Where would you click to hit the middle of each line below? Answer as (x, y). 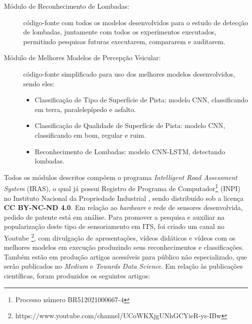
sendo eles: (39, 83)
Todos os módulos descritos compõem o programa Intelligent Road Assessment (121, 177)
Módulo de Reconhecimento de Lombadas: (67, 6)
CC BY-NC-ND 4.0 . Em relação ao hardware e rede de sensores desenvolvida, (123, 207)
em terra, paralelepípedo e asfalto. (85, 109)
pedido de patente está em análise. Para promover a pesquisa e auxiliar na (114, 217)
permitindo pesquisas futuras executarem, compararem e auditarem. (125, 41)
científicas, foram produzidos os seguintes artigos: (77, 275)
